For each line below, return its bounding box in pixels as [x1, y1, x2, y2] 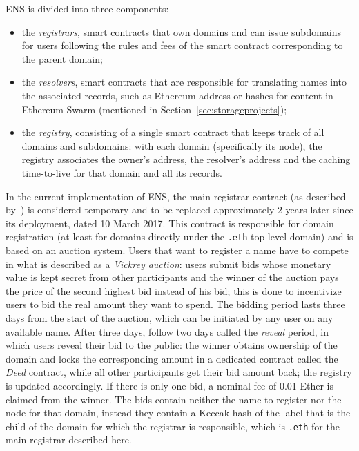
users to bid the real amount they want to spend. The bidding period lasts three [6, 297, 345, 311]
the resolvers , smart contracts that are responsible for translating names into [21, 75, 347, 89]
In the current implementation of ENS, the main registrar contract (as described [6, 189, 346, 203]
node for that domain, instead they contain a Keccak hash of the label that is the [6, 405, 351, 420]
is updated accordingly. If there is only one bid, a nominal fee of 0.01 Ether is [6, 378, 334, 392]
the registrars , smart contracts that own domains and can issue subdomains [21, 24, 342, 39]
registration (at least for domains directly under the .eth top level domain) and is [6, 229, 353, 244]
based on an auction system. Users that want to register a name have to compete [6, 242, 349, 257]
